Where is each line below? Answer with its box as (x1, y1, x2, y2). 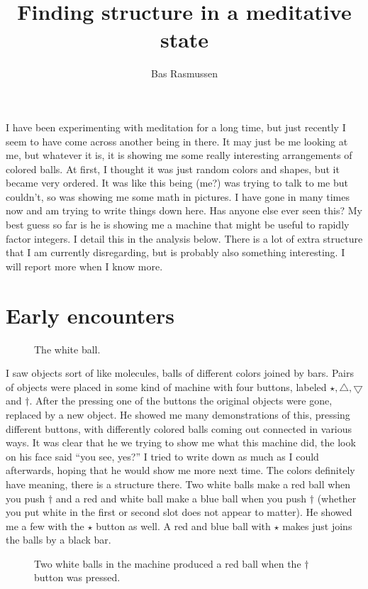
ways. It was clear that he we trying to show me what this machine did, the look (6, 435, 356, 450)
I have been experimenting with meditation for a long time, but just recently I (6, 119, 346, 134)
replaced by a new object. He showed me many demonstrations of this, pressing (6, 407, 350, 422)
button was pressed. (34, 570, 121, 585)
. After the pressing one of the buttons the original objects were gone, (29, 393, 333, 408)
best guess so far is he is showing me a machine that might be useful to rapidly (6, 217, 350, 232)
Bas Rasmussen (151, 66, 218, 81)
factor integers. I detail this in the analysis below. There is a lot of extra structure (6, 231, 363, 246)
